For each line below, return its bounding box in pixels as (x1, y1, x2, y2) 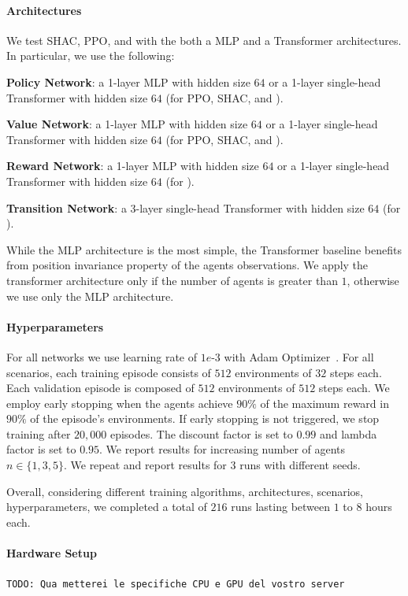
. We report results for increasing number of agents (99, 441, 346, 457)
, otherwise (347, 272, 399, 288)
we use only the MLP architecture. (6, 287, 174, 304)
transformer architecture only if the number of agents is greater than (6, 272, 338, 288)
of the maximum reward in (260, 394, 389, 411)
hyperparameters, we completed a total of (6, 498, 207, 515)
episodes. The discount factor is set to (109, 425, 293, 442)
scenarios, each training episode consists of (6, 364, 211, 380)
